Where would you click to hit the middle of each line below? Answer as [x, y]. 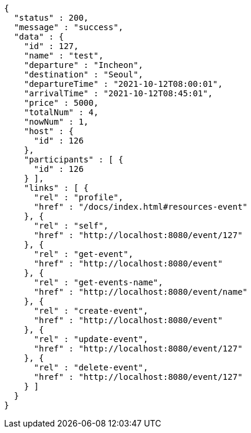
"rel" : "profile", [79, 197]
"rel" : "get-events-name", [98, 282]
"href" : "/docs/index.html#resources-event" [141, 207]
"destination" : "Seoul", [84, 74]
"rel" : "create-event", [91, 311]
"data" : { [39, 37]
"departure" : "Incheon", [84, 65]
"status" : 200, [51, 18]
